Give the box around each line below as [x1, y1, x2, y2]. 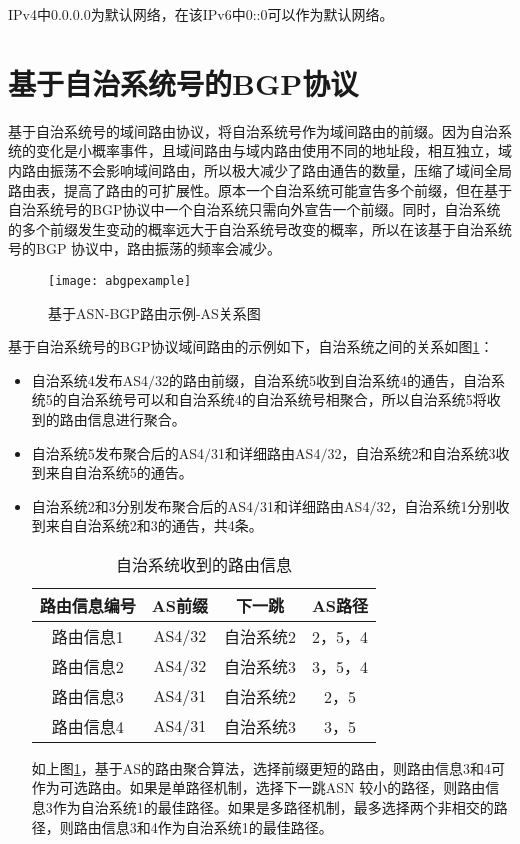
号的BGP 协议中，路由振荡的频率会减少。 [8, 238, 282, 259]
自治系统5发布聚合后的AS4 [31, 442, 205, 463]
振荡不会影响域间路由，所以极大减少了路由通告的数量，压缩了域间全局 [49, 159, 512, 180]
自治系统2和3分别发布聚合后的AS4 [31, 495, 254, 516]
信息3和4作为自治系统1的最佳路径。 [101, 816, 333, 837]
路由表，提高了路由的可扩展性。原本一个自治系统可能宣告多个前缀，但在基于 [8, 179, 512, 200]
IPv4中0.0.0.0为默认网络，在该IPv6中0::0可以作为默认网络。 [8, 4, 394, 24]
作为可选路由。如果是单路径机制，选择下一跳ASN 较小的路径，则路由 [31, 777, 486, 798]
